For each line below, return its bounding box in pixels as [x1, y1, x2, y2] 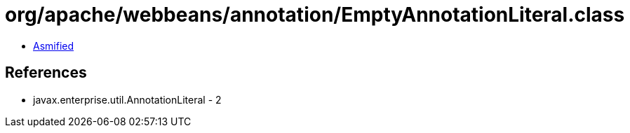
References [5, 64, 87, 82]
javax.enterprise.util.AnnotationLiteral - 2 [33, 93, 222, 106]
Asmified [33, 39, 74, 52]
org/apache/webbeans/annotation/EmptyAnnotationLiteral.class [5, 3, 625, 27]
